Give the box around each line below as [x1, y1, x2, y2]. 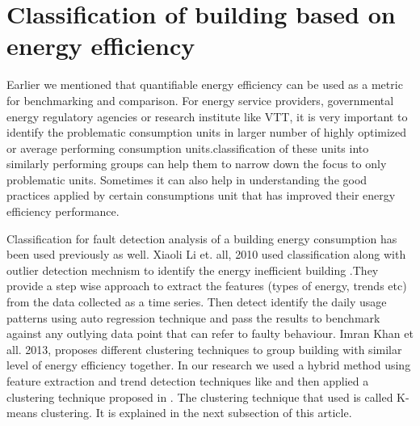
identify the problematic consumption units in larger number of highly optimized [6, 124, 407, 141]
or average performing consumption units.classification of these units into [6, 139, 369, 156]
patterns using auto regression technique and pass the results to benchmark [6, 309, 380, 326]
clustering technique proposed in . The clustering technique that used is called [6, 388, 393, 405]
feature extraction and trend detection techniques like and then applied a [6, 373, 369, 389]
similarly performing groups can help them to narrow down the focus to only [6, 155, 387, 172]
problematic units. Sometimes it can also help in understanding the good [6, 171, 367, 188]
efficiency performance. [6, 203, 120, 220]
